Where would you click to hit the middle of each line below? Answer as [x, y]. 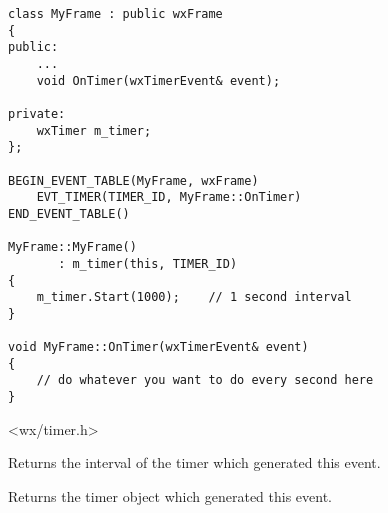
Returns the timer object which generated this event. [170, 495]
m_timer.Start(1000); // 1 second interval [194, 297]
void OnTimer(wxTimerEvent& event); [158, 80]
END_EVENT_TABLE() [69, 213]
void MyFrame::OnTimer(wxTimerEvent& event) [158, 347]
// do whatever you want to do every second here [205, 380]
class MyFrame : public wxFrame [115, 14]
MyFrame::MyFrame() [72, 247]
